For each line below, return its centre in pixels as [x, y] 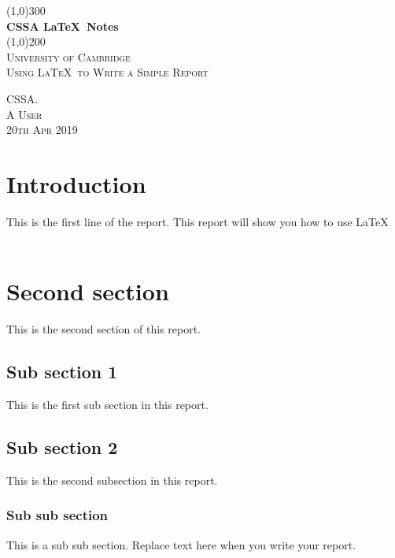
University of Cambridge [68, 56]
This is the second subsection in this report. [112, 480]
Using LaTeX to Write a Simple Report [107, 72]
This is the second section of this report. [104, 329]
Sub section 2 [62, 446]
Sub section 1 [62, 372]
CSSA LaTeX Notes [63, 26]
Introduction [76, 183]
